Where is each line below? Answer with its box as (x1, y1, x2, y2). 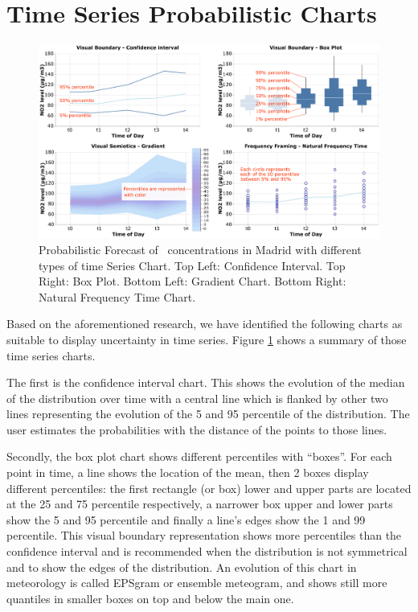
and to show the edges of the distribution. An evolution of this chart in (6, 558, 357, 575)
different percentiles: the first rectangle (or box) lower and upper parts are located (6, 479, 412, 496)
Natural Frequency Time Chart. (39, 288, 196, 305)
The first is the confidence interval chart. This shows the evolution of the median (6, 374, 405, 391)
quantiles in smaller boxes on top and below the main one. (6, 589, 294, 606)
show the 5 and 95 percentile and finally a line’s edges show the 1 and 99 (6, 511, 366, 528)
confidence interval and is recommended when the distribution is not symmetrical (6, 543, 408, 560)
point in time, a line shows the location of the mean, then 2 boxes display (6, 464, 369, 481)
